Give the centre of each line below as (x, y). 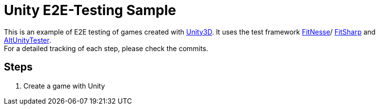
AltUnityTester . (28, 40)
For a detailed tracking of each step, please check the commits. (106, 48)
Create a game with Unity (64, 86)
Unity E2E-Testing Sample (90, 10)
